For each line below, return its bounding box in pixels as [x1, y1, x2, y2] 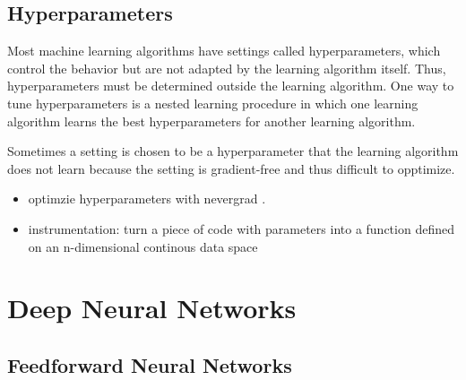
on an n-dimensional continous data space [28, 237, 258, 255]
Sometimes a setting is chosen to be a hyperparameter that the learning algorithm [7, 142, 459, 160]
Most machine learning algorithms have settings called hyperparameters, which [7, 41, 441, 60]
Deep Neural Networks [7, 289, 297, 326]
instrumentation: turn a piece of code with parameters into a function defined [28, 219, 454, 237]
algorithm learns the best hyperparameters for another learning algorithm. [7, 111, 416, 130]
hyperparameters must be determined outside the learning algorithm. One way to [7, 76, 454, 95]
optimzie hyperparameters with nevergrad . [28, 189, 266, 208]
